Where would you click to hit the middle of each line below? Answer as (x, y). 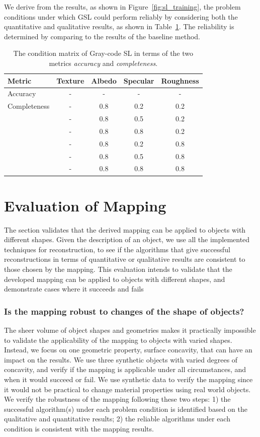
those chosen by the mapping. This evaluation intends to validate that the (118, 269)
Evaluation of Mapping (85, 205)
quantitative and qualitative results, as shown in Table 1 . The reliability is (119, 26)
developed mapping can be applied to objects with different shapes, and (115, 279)
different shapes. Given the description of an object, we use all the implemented (127, 239)
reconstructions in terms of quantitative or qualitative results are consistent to (125, 259)
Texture (70, 80)
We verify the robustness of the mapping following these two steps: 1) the (117, 399)
